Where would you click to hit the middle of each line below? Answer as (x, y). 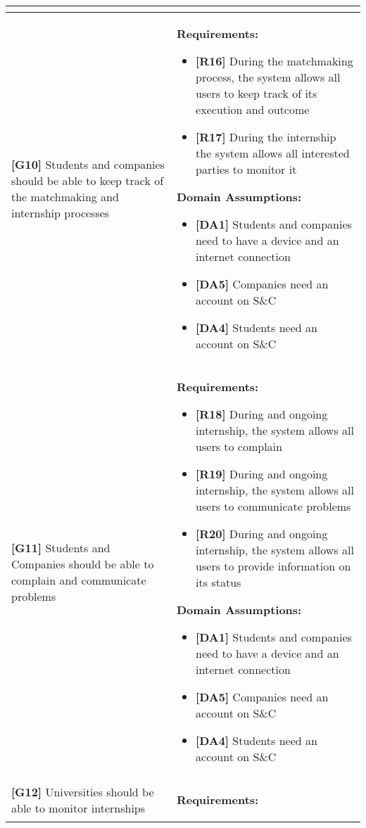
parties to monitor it (246, 169)
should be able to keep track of (88, 180)
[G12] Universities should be (83, 791)
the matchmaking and (65, 197)
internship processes (61, 213)
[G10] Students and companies (88, 164)
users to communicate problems (273, 506)
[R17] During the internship (266, 137)
